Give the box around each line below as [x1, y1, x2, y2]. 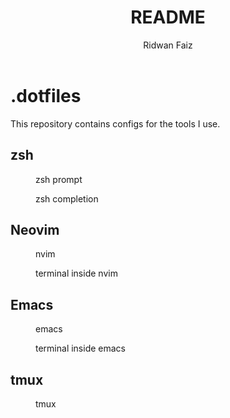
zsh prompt [35, 173, 83, 185]
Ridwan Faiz [143, 39, 193, 51]
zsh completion [35, 192, 99, 205]
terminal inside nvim [35, 267, 118, 280]
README [130, 6, 206, 29]
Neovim [10, 221, 60, 238]
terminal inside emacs [35, 342, 126, 355]
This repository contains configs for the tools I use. [10, 117, 221, 130]
